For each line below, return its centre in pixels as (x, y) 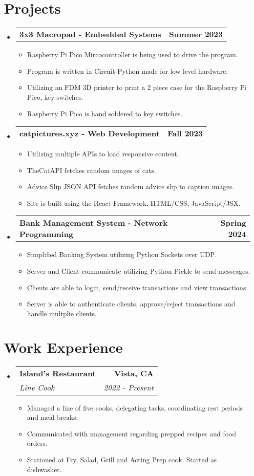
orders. (37, 443)
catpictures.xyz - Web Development (89, 133)
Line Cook (37, 387)
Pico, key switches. (55, 97)
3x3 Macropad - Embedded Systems (90, 34)
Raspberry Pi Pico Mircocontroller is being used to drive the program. (132, 54)
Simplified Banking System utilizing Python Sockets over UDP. (122, 254)
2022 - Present (129, 387)
